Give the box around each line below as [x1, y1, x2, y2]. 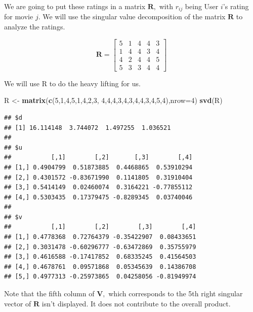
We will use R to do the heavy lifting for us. [4, 78, 141, 88]
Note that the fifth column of [4, 288, 95, 299]
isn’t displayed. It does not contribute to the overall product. [41, 298, 231, 308]
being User [185, 1, 219, 11]
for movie [4, 11, 33, 22]
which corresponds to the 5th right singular [108, 288, 243, 299]
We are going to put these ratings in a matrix [4, 1, 146, 11]
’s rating [223, 1, 249, 11]
